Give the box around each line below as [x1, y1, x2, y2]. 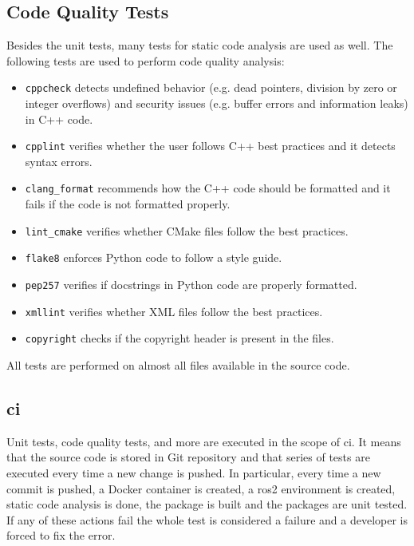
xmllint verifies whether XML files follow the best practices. [25, 303, 323, 319]
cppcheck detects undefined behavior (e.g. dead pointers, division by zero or [25, 79, 397, 96]
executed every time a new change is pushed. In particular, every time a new [6, 465, 381, 481]
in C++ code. [25, 110, 93, 127]
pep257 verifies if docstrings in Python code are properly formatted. [25, 276, 357, 293]
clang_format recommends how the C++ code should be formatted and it [25, 180, 391, 196]
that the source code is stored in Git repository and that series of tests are [6, 449, 370, 465]
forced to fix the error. [6, 527, 116, 544]
